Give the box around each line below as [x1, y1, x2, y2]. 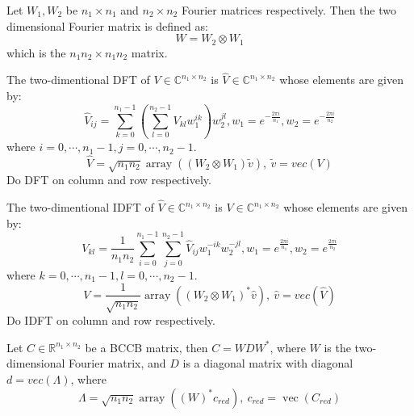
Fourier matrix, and [69, 355, 166, 372]
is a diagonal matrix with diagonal [182, 355, 353, 372]
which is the [6, 44, 66, 61]
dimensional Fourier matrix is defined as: [6, 17, 208, 34]
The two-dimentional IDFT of [6, 199, 154, 216]
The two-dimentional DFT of [6, 71, 150, 88]
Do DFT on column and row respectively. [6, 171, 211, 188]
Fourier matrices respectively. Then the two [181, 2, 397, 18]
